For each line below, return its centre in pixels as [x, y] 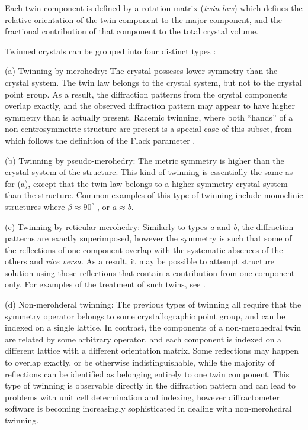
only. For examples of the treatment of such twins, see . [105, 284]
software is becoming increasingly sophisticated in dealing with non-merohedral [148, 408]
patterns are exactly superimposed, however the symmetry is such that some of [148, 238]
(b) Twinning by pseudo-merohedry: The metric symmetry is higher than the [145, 160]
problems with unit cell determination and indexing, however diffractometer [142, 397]
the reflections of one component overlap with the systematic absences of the [144, 249]
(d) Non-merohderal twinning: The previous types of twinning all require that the [153, 304]
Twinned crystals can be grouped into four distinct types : [110, 51]
